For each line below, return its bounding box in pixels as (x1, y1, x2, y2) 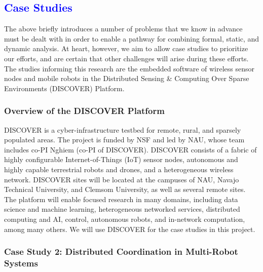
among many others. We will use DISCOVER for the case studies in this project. (4, 223, 255, 234)
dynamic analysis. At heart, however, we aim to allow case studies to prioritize (4, 43, 248, 54)
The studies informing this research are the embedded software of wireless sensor (4, 63, 255, 73)
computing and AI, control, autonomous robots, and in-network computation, (4, 213, 245, 224)
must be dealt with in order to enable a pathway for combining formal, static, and (4, 33, 259, 44)
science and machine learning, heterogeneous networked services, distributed (4, 204, 240, 214)
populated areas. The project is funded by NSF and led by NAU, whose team (4, 134, 245, 145)
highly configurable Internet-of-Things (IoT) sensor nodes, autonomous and (4, 154, 238, 165)
